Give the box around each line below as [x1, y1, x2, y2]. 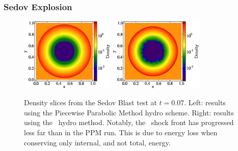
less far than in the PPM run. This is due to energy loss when [24, 127, 218, 138]
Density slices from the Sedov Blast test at [24, 97, 157, 108]
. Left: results [184, 97, 226, 108]
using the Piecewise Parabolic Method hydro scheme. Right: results [24, 107, 234, 117]
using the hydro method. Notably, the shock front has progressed [24, 117, 234, 128]
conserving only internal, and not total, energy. [24, 137, 171, 147]
